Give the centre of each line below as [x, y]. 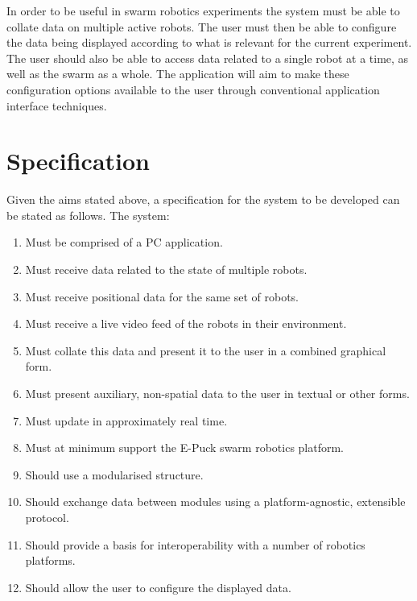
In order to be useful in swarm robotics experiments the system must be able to [203, 10]
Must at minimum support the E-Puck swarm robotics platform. [185, 448]
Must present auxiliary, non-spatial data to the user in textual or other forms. [217, 394]
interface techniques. [57, 105]
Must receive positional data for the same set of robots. [162, 296]
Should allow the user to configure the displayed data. [158, 587]
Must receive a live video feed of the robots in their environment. [186, 323]
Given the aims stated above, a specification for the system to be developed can [203, 199]
